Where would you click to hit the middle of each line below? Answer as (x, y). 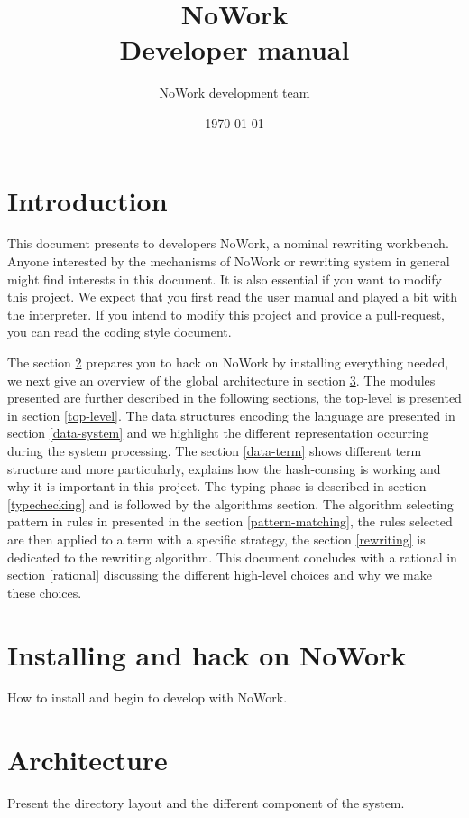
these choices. (45, 592)
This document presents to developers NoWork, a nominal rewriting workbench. (228, 243)
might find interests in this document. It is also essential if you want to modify (225, 279)
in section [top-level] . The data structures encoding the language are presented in (231, 415)
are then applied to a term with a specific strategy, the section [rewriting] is (216, 539)
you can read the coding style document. (120, 332)
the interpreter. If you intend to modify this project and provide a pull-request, (226, 314)
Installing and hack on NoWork (207, 654)
